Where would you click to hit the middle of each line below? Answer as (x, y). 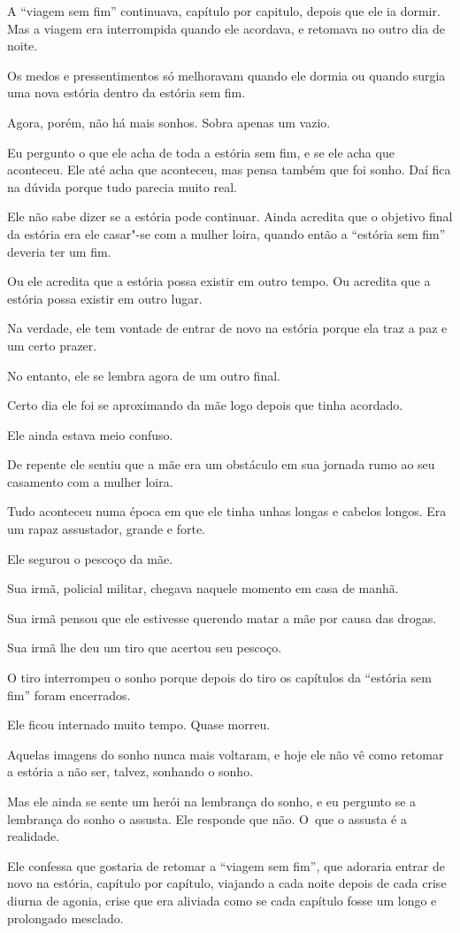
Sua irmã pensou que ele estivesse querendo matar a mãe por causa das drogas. (222, 617)
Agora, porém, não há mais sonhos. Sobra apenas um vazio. (169, 122)
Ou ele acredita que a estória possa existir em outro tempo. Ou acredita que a (219, 281)
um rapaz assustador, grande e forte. (106, 529)
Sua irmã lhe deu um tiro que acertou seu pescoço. (145, 648)
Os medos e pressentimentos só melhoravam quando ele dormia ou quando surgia (226, 75)
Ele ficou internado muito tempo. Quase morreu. (139, 725)
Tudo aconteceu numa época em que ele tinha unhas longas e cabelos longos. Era (227, 511)
